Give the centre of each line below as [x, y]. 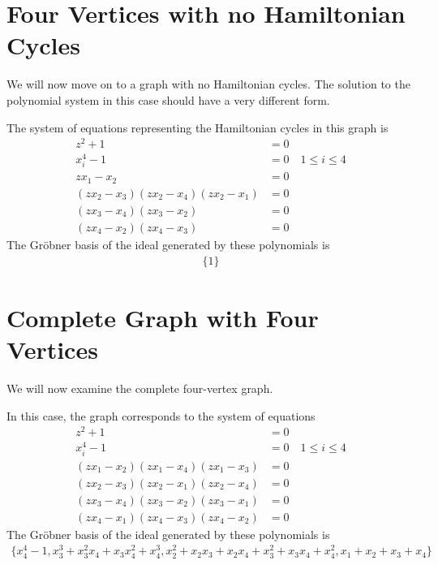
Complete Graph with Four [163, 317]
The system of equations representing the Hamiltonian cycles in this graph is [198, 127]
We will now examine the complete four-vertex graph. [140, 388]
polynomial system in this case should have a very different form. [168, 99]
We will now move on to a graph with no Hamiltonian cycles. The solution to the [208, 84]
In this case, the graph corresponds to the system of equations [161, 415]
